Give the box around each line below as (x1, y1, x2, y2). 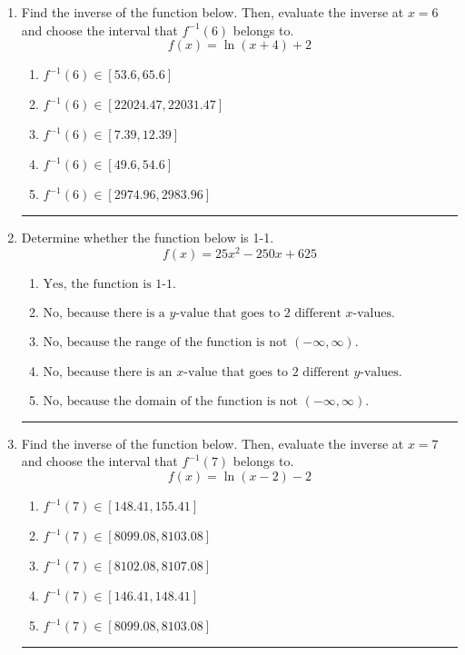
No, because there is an (43, 365, 173, 379)
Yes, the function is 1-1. (43, 277, 176, 291)
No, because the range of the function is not (43, 335, 288, 349)
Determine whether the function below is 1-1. (21, 228, 274, 247)
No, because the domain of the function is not (43, 394, 299, 408)
